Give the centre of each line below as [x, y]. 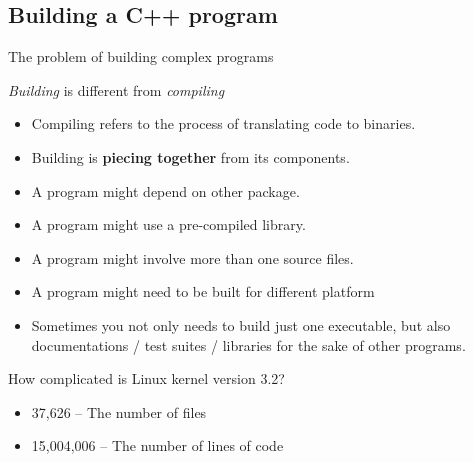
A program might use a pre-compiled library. [168, 224]
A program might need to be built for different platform [203, 291]
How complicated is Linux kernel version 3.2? [146, 378]
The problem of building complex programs [141, 56]
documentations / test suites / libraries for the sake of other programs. [248, 344]
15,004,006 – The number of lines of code [157, 445]
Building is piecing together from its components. [190, 156]
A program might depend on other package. [165, 190]
